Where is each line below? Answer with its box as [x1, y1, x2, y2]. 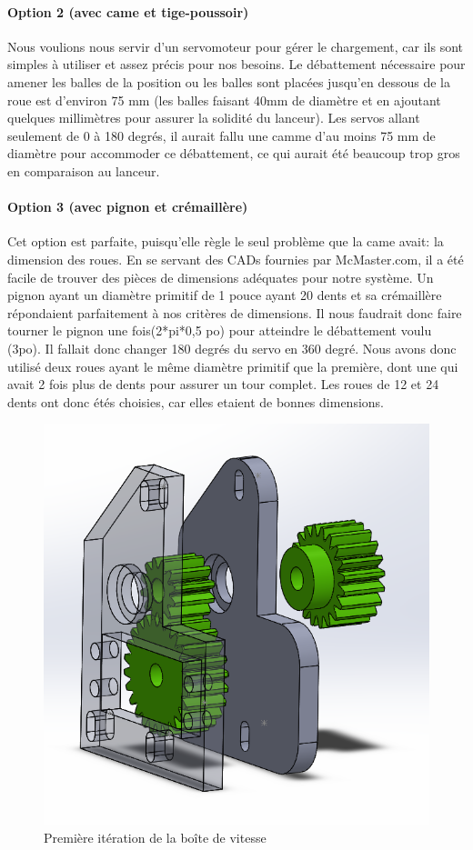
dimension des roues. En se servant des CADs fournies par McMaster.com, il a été [7, 249, 464, 268]
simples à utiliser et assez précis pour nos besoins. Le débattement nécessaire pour [7, 55, 466, 74]
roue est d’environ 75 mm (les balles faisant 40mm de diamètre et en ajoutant [7, 90, 441, 109]
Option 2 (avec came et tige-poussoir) [7, 2, 249, 21]
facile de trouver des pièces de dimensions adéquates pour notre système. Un [7, 267, 434, 286]
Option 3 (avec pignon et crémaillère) [7, 197, 248, 216]
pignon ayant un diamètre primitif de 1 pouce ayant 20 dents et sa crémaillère [7, 285, 442, 305]
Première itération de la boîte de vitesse [44, 827, 267, 846]
